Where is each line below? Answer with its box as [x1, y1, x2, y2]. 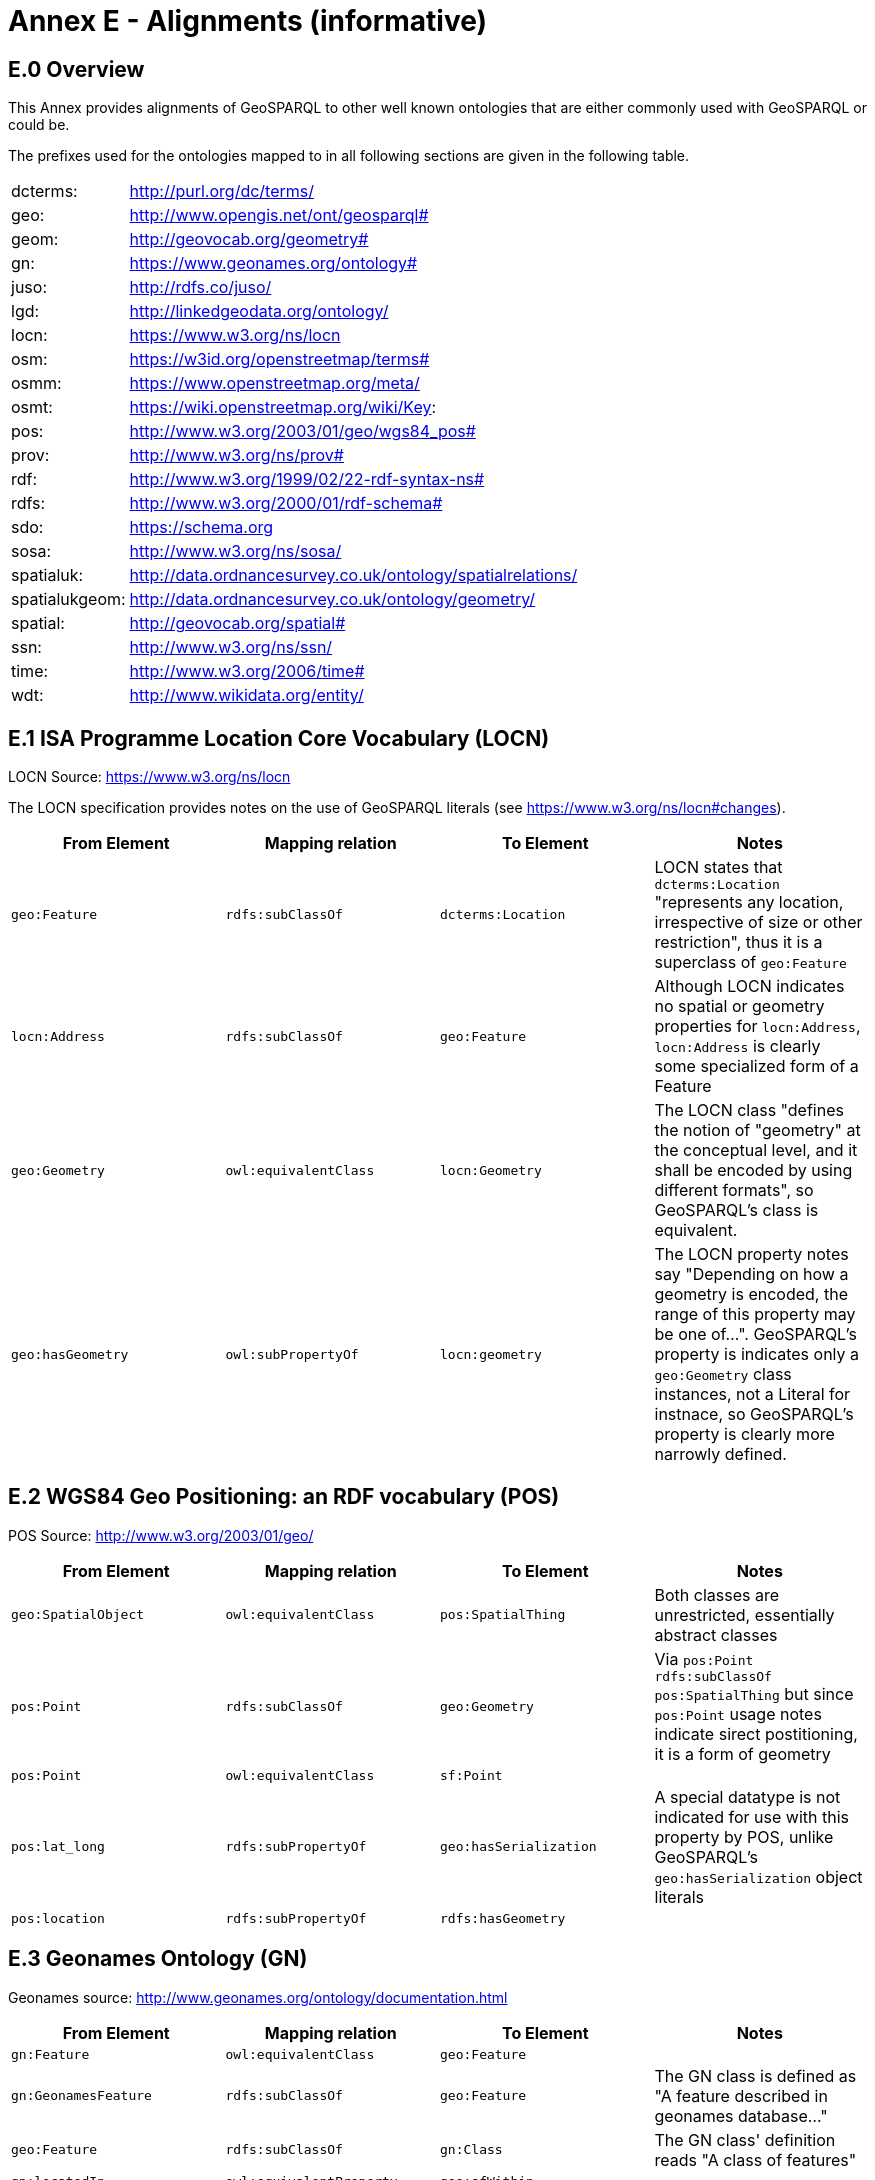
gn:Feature [11, 2046, 90, 2062]
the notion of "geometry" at [654, 1120, 861, 1141]
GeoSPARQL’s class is [654, 1200, 819, 1221]
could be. [8, 116, 70, 134]
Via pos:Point [654, 1648, 754, 1669]
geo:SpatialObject [11, 1607, 145, 1623]
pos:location [11, 1910, 105, 1926]
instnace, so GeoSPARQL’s [654, 1404, 854, 1425]
